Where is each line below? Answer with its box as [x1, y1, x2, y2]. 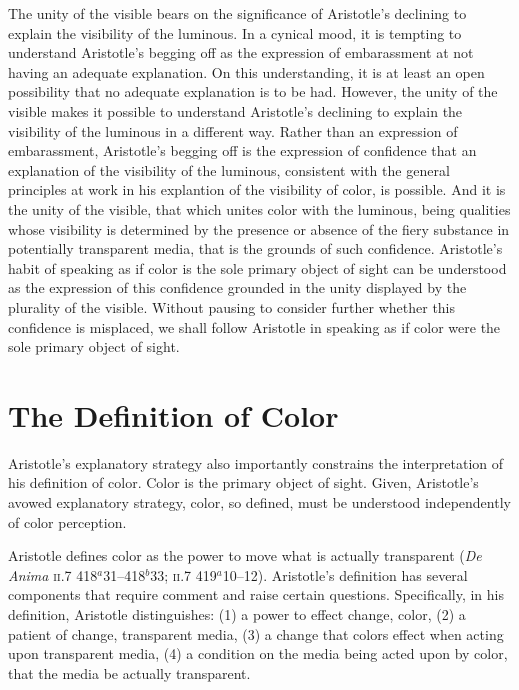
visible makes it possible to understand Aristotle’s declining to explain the [8, 100, 463, 121]
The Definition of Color [8, 394, 339, 435]
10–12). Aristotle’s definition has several [222, 564, 468, 585]
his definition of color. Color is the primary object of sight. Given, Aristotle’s [8, 472, 479, 493]
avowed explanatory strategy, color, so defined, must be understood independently [8, 492, 511, 512]
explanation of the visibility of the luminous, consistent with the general [8, 159, 450, 180]
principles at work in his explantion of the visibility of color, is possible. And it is [8, 179, 506, 200]
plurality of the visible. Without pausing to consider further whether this [8, 296, 456, 317]
